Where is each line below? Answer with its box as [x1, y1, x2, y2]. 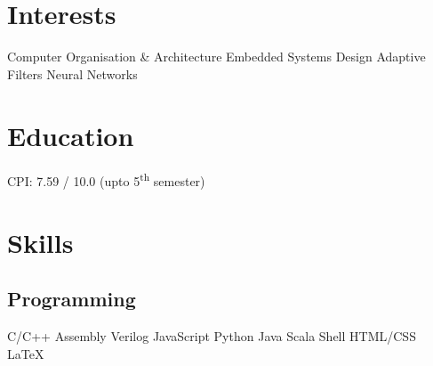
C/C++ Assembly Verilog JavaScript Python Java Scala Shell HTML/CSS [7, 327, 416, 346]
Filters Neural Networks [7, 64, 138, 83]
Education [7, 117, 134, 153]
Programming [7, 285, 136, 313]
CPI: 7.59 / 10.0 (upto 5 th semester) [7, 169, 205, 191]
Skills [7, 224, 74, 260]
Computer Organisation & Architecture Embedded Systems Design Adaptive [7, 47, 426, 66]
